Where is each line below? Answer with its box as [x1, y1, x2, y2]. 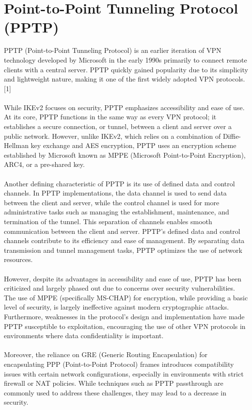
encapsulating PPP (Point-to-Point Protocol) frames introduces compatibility [4, 359, 234, 369]
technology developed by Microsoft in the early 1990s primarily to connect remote [4, 54, 247, 65]
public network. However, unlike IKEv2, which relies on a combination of [4, 131, 221, 141]
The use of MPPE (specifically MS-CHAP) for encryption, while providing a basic [4, 292, 248, 302]
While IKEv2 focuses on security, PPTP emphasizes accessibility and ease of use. [4, 102, 245, 112]
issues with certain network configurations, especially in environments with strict [4, 368, 244, 378]
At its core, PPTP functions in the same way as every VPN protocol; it [4, 112, 217, 122]
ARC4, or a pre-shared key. [4, 159, 85, 169]
